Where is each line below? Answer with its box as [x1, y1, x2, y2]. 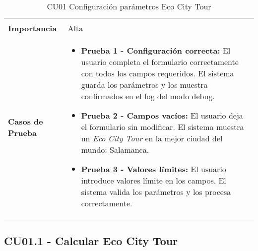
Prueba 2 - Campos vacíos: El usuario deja [81, 110, 243, 121]
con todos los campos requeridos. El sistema [81, 67, 234, 79]
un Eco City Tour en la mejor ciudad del [81, 132, 223, 144]
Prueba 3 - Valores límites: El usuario [81, 163, 226, 175]
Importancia [8, 22, 57, 34]
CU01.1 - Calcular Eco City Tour [4, 233, 178, 249]
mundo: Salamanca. [81, 144, 149, 155]
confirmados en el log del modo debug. [81, 90, 215, 102]
